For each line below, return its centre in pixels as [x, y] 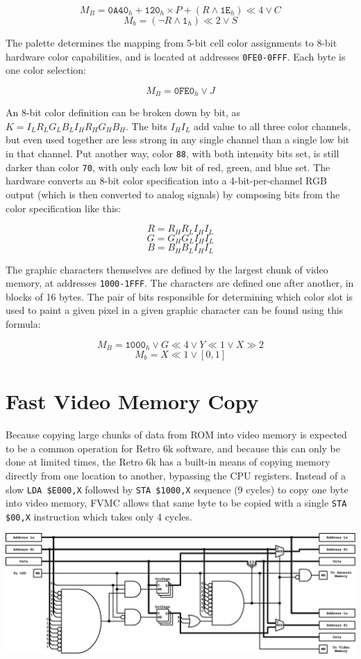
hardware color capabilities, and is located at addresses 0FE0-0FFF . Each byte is [176, 56]
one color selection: [46, 70]
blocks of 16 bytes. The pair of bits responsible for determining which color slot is [179, 296]
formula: [23, 323]
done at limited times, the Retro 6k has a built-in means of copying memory [168, 462]
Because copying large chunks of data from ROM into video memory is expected [176, 435]
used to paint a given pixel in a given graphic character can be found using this [175, 310]
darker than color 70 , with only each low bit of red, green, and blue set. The [168, 167]
